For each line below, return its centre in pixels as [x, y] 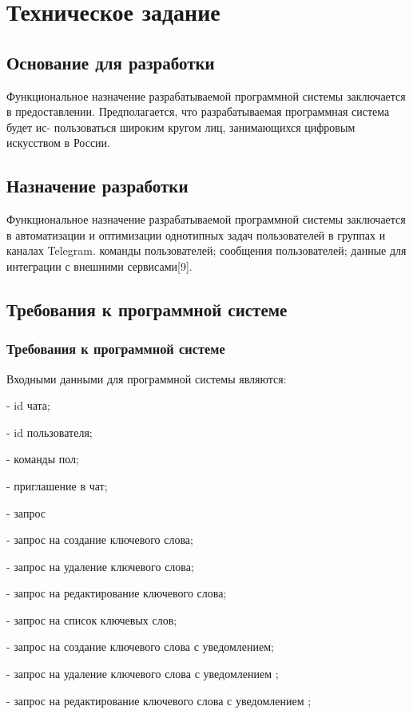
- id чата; [28, 405]
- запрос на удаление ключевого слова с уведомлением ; [143, 674]
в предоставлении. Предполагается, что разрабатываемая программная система [198, 111]
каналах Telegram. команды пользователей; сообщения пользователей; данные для [206, 250]
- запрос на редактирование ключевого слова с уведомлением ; [159, 700]
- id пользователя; [50, 432]
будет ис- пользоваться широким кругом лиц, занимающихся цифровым [181, 127]
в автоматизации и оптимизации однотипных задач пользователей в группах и [196, 234]
